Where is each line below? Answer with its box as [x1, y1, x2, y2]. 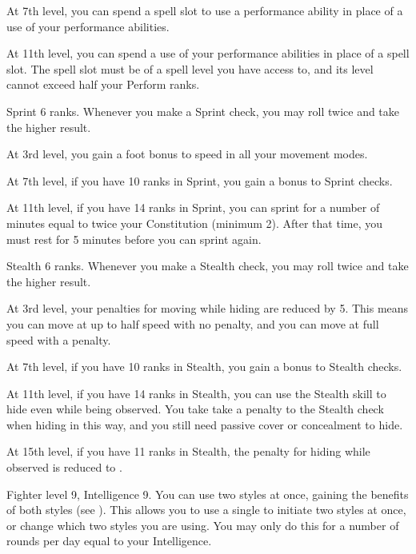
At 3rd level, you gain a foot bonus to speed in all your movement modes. [6, 145, 368, 162]
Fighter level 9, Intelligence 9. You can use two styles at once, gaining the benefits [6, 485, 409, 502]
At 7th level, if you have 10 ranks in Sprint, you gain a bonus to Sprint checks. [6, 172, 393, 189]
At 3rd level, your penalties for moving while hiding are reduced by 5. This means [6, 300, 409, 317]
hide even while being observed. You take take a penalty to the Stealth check [6, 401, 384, 417]
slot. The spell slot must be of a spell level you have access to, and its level [6, 60, 374, 77]
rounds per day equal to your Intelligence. [6, 532, 212, 549]
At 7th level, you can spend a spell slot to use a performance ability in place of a [6, 2, 403, 18]
